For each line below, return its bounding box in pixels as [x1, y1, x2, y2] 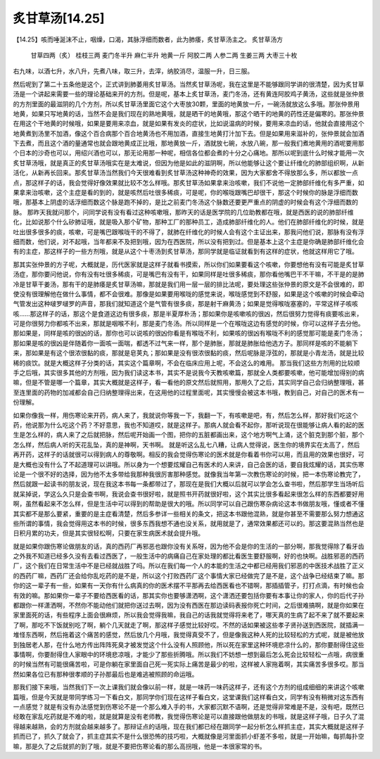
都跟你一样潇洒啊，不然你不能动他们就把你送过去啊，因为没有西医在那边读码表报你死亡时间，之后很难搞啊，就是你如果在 [13, 601, 365, 610]
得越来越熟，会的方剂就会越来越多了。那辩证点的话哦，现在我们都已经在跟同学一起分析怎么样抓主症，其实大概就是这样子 [13, 722, 365, 731]
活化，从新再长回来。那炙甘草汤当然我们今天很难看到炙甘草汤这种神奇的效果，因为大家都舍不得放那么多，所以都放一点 [13, 169, 358, 177]
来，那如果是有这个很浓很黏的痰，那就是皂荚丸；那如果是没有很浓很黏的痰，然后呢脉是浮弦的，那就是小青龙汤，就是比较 [13, 349, 365, 357]
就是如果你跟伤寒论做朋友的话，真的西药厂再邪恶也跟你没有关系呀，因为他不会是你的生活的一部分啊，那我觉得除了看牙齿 [13, 542, 365, 550]
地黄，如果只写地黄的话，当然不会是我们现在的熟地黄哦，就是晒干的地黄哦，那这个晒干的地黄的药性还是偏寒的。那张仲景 [13, 109, 365, 117]
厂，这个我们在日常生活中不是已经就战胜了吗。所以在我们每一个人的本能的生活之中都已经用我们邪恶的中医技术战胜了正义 [13, 561, 365, 570]
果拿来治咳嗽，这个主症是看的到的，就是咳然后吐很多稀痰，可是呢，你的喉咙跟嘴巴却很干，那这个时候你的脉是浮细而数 [13, 189, 358, 197]
